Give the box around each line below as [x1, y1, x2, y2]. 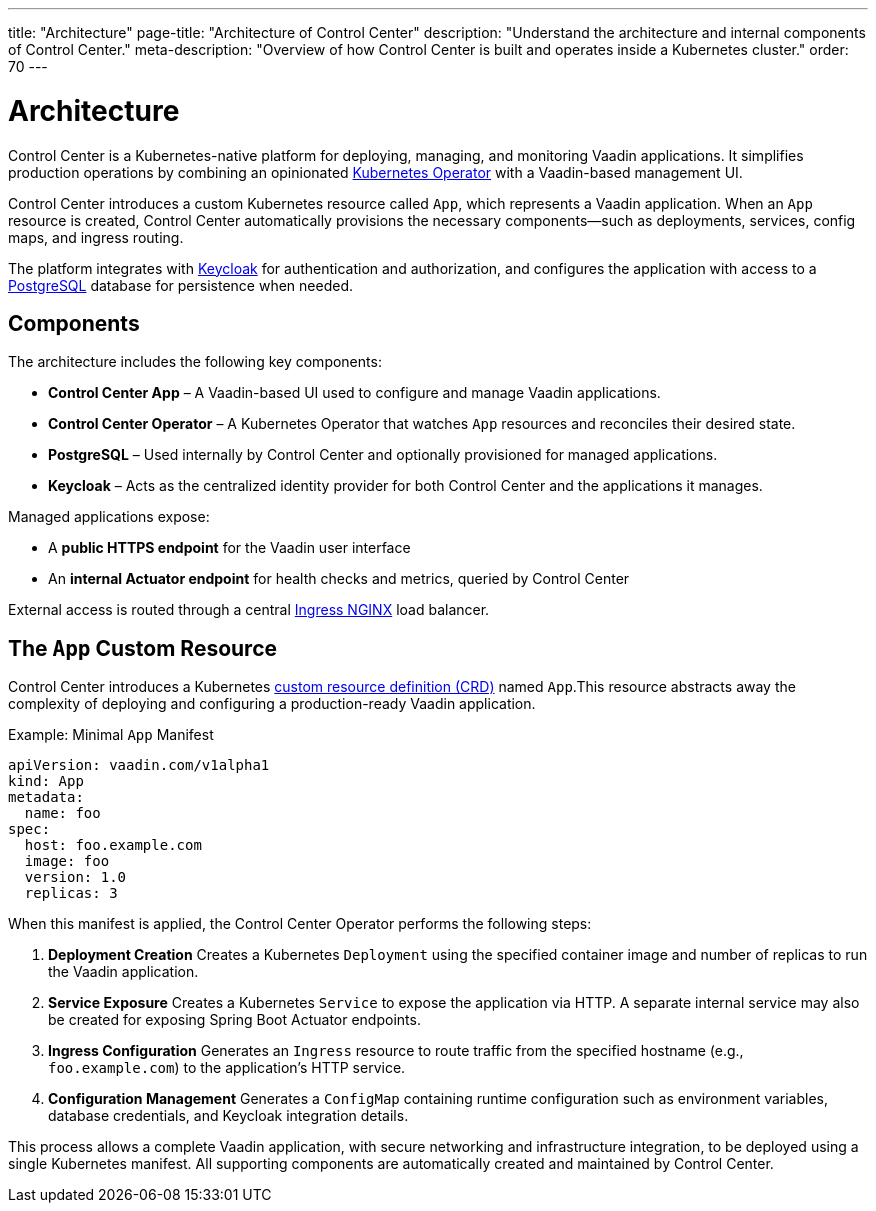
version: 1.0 [24, 869, 127, 886]
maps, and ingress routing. [8, 228, 184, 246]
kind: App [8, 773, 84, 790]
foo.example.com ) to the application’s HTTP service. [48, 1059, 406, 1077]
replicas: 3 [24, 885, 118, 902]
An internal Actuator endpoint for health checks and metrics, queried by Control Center [48, 570, 630, 588]
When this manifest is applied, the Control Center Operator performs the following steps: [8, 915, 592, 933]
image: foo [24, 853, 110, 870]
